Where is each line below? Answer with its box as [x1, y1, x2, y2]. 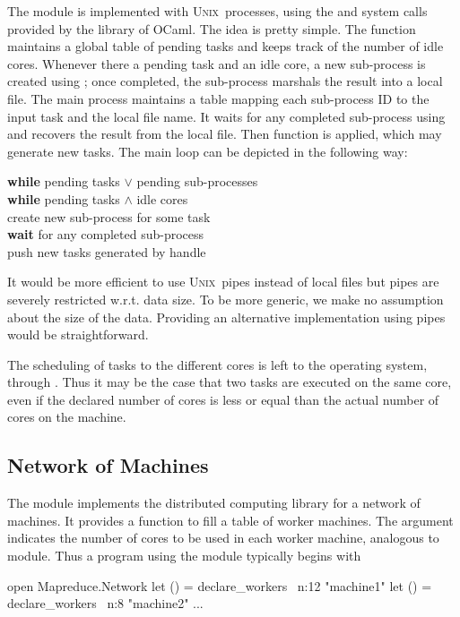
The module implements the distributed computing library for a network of [7, 493, 421, 512]
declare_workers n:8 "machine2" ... [7, 594, 204, 613]
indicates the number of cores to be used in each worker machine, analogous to [7, 528, 439, 547]
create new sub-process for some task [7, 207, 211, 226]
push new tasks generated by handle [7, 242, 206, 261]
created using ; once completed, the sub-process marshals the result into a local [7, 72, 443, 90]
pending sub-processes [136, 172, 258, 191]
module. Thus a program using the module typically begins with [7, 546, 361, 565]
